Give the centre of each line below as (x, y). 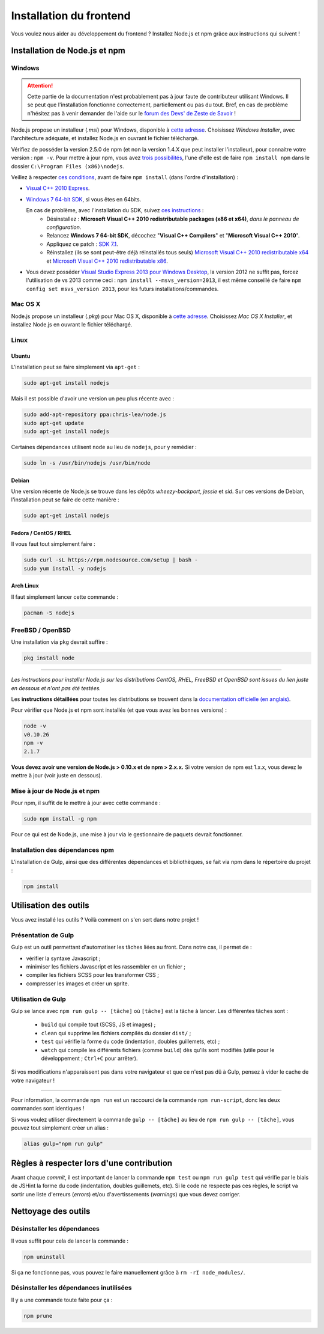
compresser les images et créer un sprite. (78, 984)
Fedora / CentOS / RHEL (41, 533)
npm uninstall (44, 1257)
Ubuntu (21, 356)
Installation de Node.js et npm (68, 51)
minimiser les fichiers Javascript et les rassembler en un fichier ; (106, 967)
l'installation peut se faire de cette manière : (65, 500)
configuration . (64, 227)
